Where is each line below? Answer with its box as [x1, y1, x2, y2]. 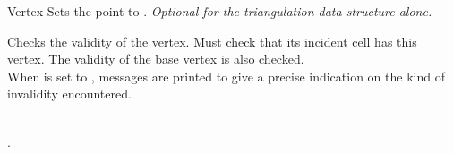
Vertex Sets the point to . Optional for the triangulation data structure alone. [7, 2, 432, 20]
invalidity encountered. [7, 84, 132, 103]
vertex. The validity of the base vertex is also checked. [7, 49, 304, 68]
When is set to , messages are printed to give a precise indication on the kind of [7, 66, 445, 85]
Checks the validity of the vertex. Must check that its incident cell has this [7, 31, 417, 50]
